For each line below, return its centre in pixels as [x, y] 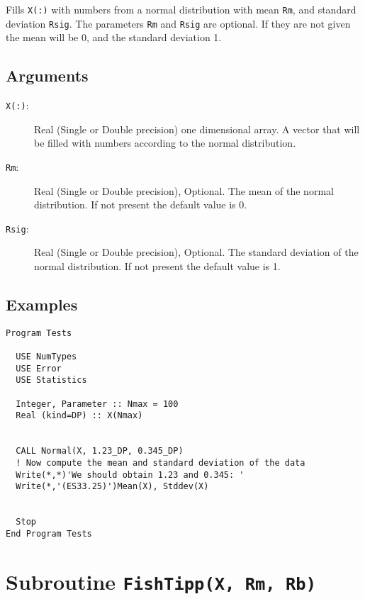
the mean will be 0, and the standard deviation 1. [114, 37]
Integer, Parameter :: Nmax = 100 [97, 404]
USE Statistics [51, 380]
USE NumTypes [46, 357]
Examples [42, 304]
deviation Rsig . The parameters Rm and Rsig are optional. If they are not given [178, 23]
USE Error [39, 368]
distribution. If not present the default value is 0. [141, 205]
